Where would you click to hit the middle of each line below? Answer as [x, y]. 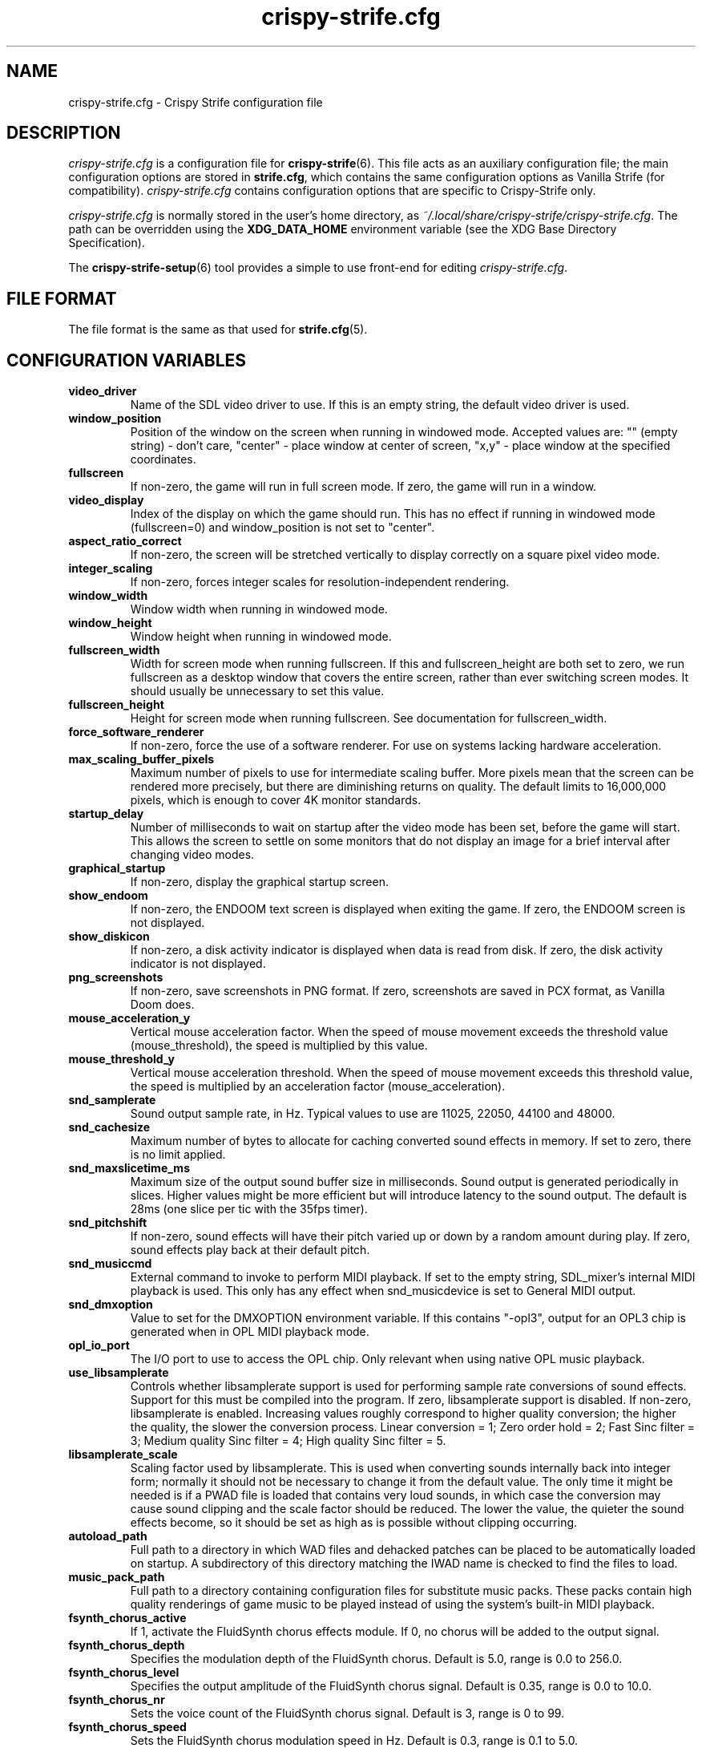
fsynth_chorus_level [124, 1673]
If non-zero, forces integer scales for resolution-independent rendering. [320, 582]
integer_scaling [111, 569]
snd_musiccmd [110, 1264]
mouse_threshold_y [121, 1059]
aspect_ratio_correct [125, 541]
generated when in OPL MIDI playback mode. [250, 1332]
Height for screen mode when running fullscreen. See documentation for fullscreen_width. [369, 718]
